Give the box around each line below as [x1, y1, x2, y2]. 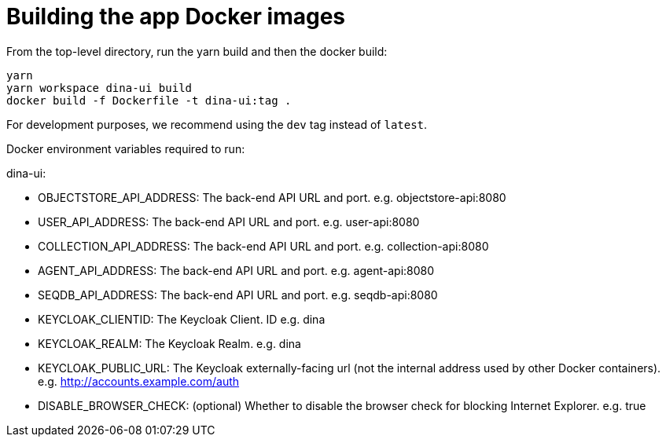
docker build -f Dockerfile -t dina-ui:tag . [6, 93, 292, 107]
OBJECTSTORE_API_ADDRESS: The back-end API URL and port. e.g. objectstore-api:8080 [38, 190, 506, 204]
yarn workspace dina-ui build [6, 81, 193, 94]
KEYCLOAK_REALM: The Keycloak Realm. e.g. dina [38, 336, 301, 350]
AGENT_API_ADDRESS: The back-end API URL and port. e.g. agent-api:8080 [38, 263, 435, 277]
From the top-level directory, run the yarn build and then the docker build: [6, 44, 388, 58]
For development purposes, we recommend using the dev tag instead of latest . [6, 117, 428, 131]
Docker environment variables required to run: [6, 141, 245, 156]
